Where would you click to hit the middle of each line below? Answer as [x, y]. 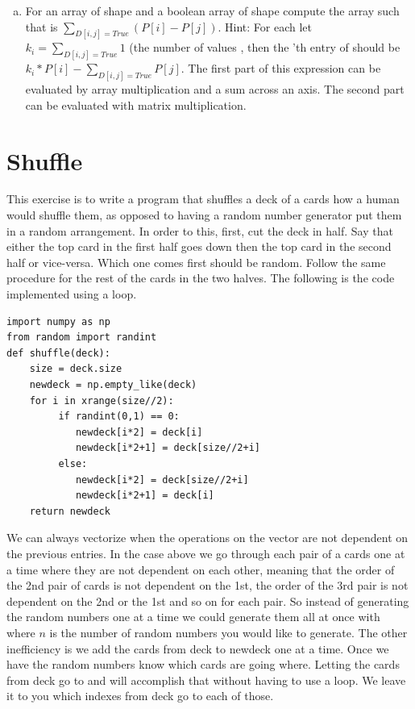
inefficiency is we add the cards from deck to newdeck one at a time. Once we [198, 648]
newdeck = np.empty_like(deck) [113, 385]
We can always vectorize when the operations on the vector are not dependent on [207, 538]
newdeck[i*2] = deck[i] [139, 432]
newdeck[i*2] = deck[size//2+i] [162, 480]
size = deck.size [76, 369]
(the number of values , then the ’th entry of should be [265, 47]
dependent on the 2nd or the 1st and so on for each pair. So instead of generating [208, 601]
